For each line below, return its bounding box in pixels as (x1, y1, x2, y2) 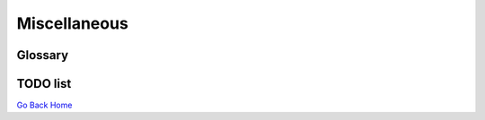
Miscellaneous (16, 13, 129, 33)
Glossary (16, 47, 69, 63)
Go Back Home (16, 99, 73, 111)
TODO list (16, 76, 72, 91)
